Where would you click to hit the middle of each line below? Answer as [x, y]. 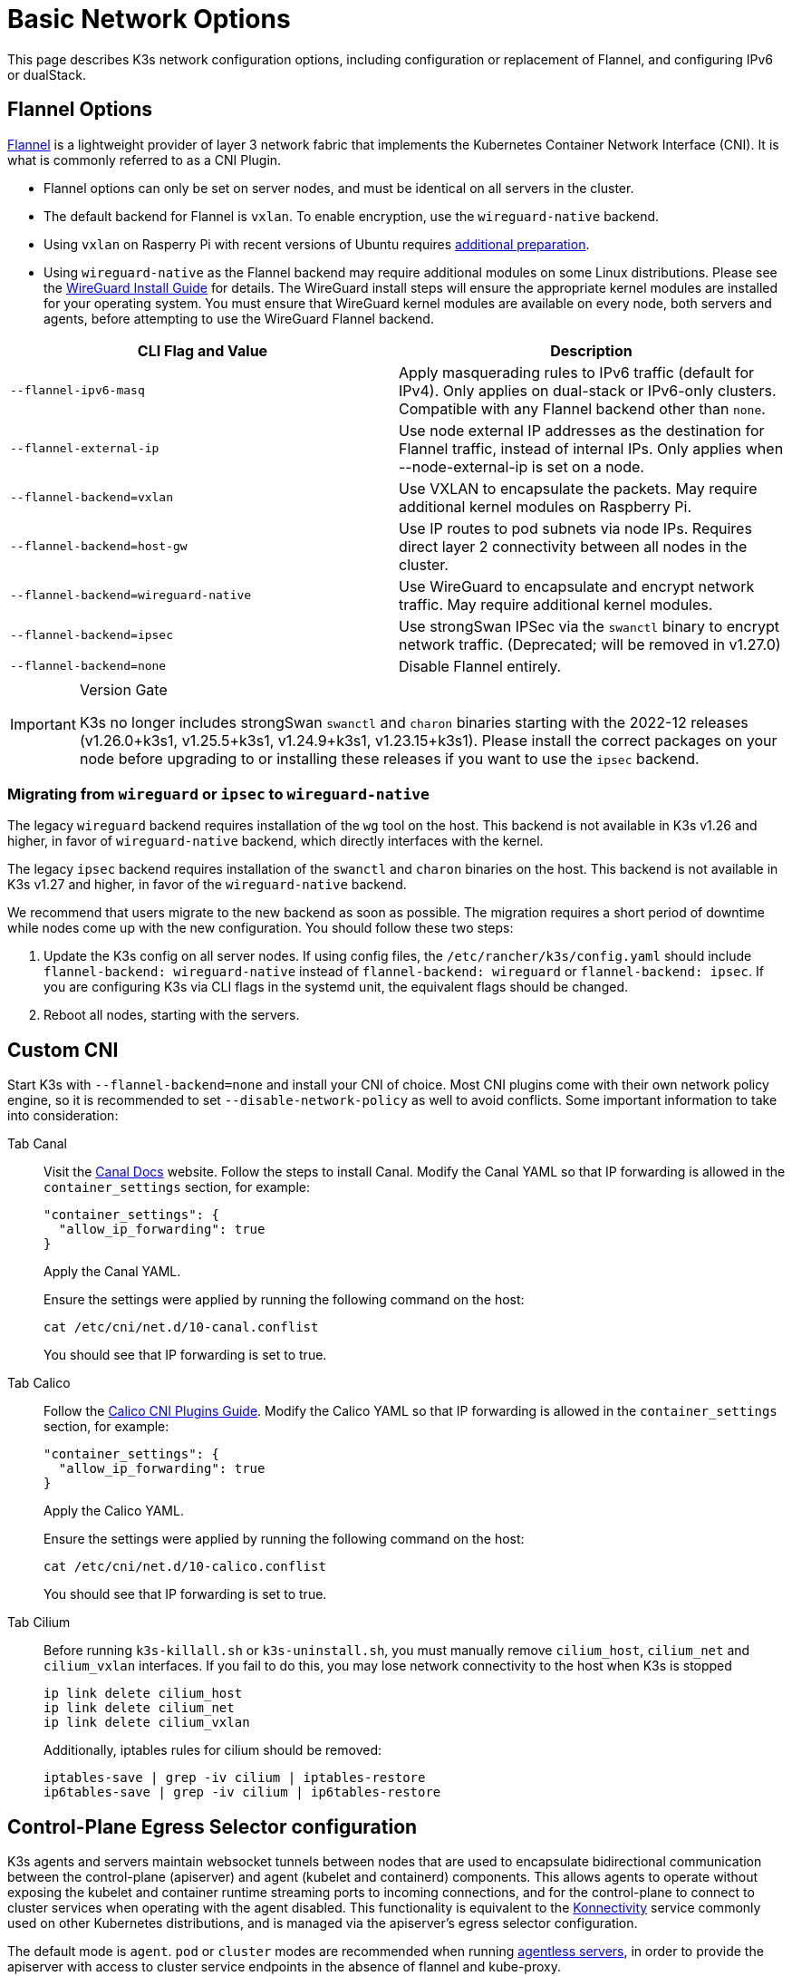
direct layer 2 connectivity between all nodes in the [573, 546]
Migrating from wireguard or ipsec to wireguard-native [218, 794]
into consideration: [63, 1116]
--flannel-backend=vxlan [92, 498]
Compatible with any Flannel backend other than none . [582, 408]
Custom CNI [63, 1050]
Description [591, 350]
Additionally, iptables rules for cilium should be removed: [213, 1750]
